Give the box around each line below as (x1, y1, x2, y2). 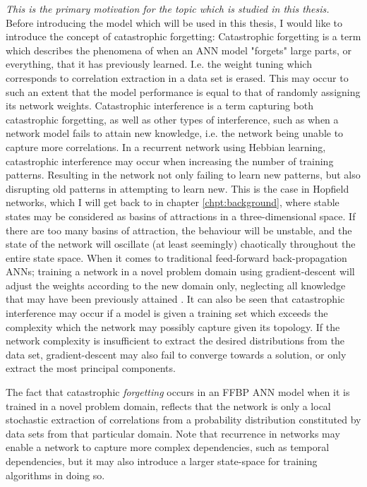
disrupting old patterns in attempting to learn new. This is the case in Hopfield (6, 181, 349, 196)
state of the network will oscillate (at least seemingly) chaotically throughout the (6, 236, 356, 251)
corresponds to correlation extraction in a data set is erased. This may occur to (6, 70, 349, 85)
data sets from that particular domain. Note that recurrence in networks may (6, 426, 340, 440)
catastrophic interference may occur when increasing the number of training (6, 153, 334, 168)
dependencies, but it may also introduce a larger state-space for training (6, 454, 318, 468)
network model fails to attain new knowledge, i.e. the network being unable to (6, 126, 344, 140)
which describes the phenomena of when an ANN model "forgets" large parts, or (6, 42, 352, 57)
